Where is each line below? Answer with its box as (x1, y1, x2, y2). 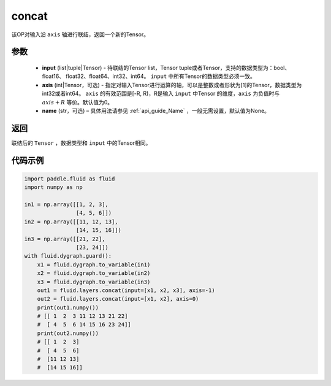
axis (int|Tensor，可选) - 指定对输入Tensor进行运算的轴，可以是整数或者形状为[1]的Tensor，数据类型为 (42, 81, 302, 88)
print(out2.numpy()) (37, 330, 99, 337)
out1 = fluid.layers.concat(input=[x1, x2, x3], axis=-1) (37, 287, 215, 294)
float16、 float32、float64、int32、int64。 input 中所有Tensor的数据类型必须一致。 (42, 72, 256, 80)
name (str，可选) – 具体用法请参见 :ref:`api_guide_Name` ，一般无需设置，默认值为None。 (42, 107, 270, 114)
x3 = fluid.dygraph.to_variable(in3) (37, 278, 151, 285)
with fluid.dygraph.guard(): (24, 252, 112, 260)
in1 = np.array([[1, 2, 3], (24, 201, 108, 208)
